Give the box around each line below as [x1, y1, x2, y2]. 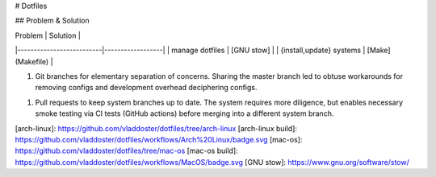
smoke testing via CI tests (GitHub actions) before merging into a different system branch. [35, 109, 334, 118]
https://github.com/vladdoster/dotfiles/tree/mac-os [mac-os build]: [15, 146, 238, 156]
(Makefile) [15, 56, 49, 66]
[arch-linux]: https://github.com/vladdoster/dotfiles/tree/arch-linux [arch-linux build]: [15, 123, 298, 133]
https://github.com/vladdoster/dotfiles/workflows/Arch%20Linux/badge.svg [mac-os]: [15, 134, 303, 144]
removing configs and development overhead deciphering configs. [35, 83, 258, 93]
